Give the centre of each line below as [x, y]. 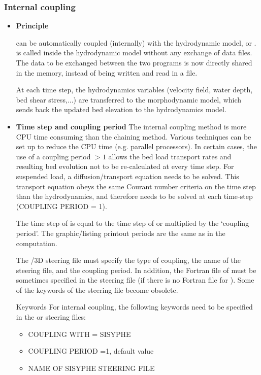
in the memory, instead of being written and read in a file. [107, 72]
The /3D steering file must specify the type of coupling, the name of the [128, 260]
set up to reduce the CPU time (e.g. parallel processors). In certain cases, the [136, 146]
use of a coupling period [53, 156]
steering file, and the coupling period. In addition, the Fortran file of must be [136, 270]
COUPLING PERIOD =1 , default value [91, 351]
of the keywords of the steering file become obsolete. [97, 289]
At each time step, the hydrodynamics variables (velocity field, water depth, [134, 90]
